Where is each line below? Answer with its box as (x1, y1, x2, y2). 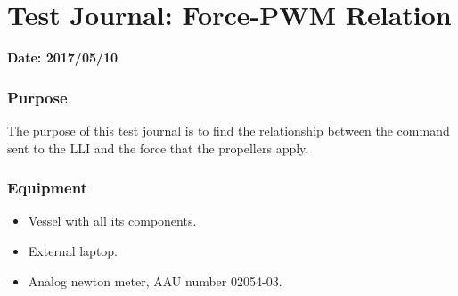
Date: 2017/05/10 (7, 48, 119, 67)
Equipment (7, 177, 87, 199)
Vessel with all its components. (28, 211, 197, 230)
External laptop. (28, 241, 119, 259)
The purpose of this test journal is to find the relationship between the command (7, 120, 450, 139)
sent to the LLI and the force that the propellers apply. (7, 138, 309, 157)
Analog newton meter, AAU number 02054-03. (28, 271, 282, 290)
